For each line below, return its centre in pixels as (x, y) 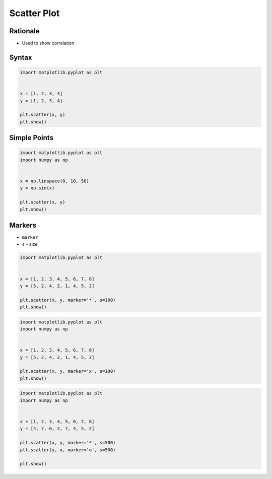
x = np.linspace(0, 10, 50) (54, 181)
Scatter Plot (35, 13)
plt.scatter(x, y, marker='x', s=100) (68, 371)
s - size (30, 244)
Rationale (24, 31)
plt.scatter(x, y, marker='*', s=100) (68, 300)
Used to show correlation (48, 43)
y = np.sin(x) (37, 188)
